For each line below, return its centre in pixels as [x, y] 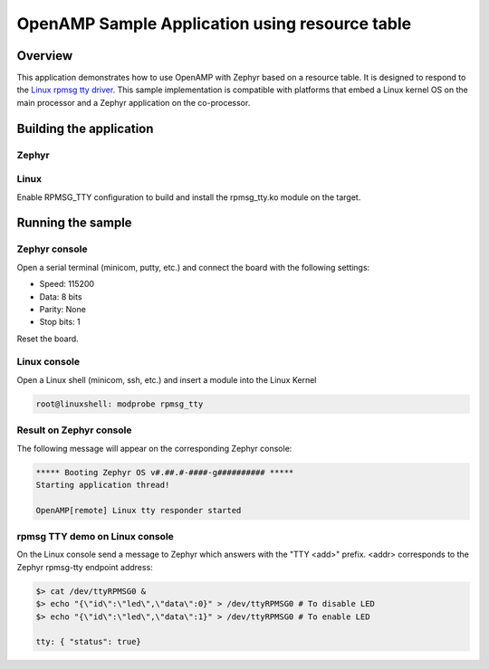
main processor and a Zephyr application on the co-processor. [134, 102]
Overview [45, 56]
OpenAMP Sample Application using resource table [214, 24]
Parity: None [62, 309]
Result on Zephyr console [74, 430]
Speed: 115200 [67, 284]
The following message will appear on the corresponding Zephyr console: [154, 448]
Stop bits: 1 [60, 322]
